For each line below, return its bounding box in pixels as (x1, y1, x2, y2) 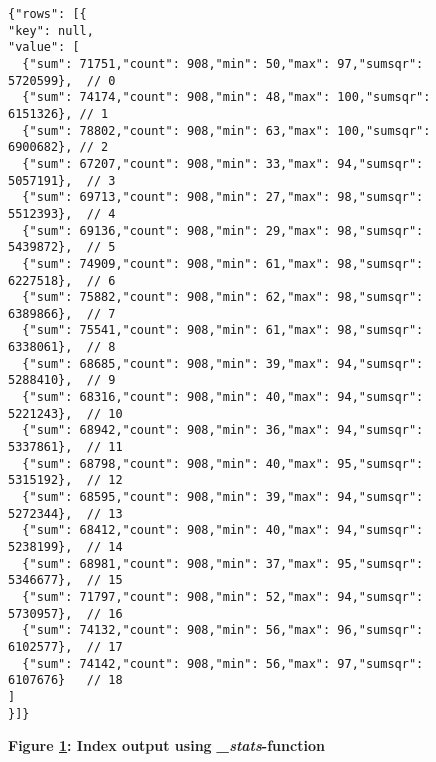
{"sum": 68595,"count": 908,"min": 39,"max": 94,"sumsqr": (22, 490, 424, 505)
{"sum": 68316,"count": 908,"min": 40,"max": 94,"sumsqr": (22, 390, 424, 405)
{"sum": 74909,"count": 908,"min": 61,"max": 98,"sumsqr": (22, 256, 424, 271)
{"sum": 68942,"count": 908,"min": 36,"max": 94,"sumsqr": (22, 423, 424, 438)
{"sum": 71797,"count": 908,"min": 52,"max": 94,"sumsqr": (22, 589, 424, 604)
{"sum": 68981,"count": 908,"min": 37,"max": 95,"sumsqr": (22, 556, 424, 571)
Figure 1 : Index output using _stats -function (8, 735, 325, 756)
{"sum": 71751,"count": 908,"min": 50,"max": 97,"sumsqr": (22, 56, 424, 71)
